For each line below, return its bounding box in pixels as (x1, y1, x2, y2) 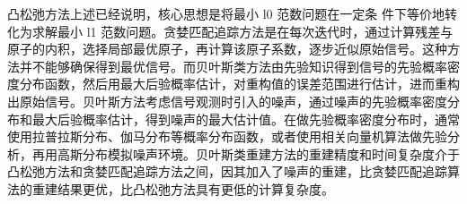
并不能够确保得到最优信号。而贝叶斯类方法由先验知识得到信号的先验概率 (19, 56, 447, 75)
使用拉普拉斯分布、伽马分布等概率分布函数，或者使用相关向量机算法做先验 (7, 127, 447, 146)
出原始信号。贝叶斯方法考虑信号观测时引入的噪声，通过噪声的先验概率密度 (7, 91, 447, 110)
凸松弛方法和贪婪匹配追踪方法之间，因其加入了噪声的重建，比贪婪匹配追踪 (7, 162, 447, 181)
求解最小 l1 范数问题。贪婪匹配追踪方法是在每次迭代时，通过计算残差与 (31, 21, 454, 40)
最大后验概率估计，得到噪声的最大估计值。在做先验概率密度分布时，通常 (31, 109, 460, 128)
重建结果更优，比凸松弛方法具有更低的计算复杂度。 (31, 179, 334, 198)
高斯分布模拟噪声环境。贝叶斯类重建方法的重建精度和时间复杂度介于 (57, 144, 460, 163)
